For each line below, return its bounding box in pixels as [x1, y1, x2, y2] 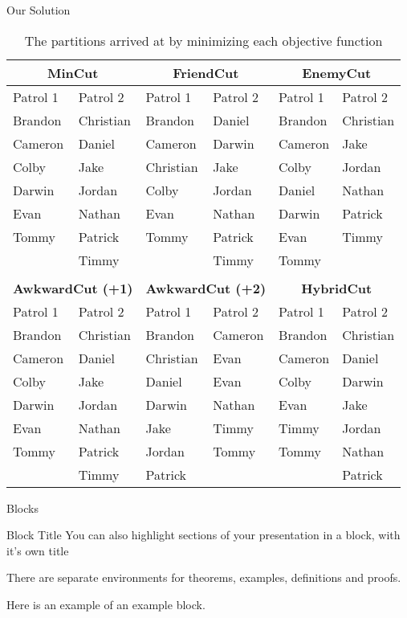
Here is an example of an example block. [6, 595, 206, 612]
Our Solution [6, 2, 71, 18]
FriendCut [173, 63, 239, 82]
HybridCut [301, 278, 372, 297]
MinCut [47, 63, 99, 82]
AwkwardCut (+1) [13, 278, 133, 297]
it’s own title [6, 542, 69, 559]
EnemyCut [302, 63, 372, 82]
